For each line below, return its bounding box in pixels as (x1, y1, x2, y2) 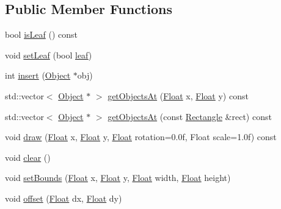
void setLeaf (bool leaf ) (5, 48, 92, 61)
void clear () (5, 151, 51, 163)
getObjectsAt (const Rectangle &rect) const (108, 110, 272, 122)
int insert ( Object (5, 69, 71, 82)
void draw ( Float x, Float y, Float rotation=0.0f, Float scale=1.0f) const (5, 130, 277, 143)
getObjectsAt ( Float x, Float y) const (108, 89, 249, 102)
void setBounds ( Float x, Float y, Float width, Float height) (5, 171, 231, 184)
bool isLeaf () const (5, 28, 78, 41)
